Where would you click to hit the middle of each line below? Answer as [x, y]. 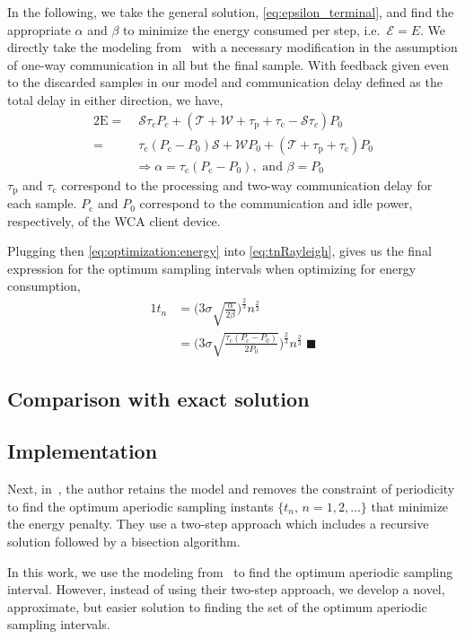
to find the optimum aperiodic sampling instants [140, 506]
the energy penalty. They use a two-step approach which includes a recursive [218, 524]
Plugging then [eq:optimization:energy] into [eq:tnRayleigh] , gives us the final [219, 251]
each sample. [42, 203]
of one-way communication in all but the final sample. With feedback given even [228, 64]
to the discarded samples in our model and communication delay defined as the [225, 82]
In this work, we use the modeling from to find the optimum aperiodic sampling [230, 571]
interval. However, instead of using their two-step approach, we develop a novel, [226, 589]
